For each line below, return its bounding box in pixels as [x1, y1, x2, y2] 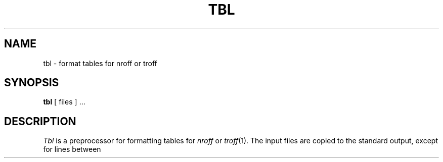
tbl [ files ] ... [43, 97, 85, 106]
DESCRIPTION [4, 115, 76, 128]
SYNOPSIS [4, 76, 59, 89]
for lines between [43, 145, 101, 154]
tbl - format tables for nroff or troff [43, 59, 157, 68]
